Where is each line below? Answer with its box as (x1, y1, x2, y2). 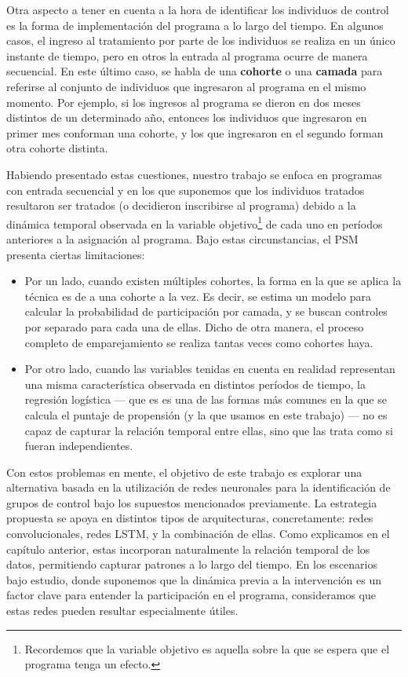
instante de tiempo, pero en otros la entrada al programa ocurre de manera (6, 47, 368, 64)
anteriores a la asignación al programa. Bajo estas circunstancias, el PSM (6, 230, 359, 247)
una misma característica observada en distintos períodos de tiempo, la (24, 375, 366, 392)
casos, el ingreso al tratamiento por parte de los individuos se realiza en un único (6, 32, 395, 49)
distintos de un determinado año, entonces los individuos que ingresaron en (6, 109, 367, 126)
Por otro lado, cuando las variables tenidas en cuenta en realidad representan (24, 360, 395, 377)
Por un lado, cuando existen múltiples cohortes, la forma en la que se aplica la (24, 273, 402, 289)
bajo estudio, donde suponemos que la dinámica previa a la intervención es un (6, 571, 381, 587)
